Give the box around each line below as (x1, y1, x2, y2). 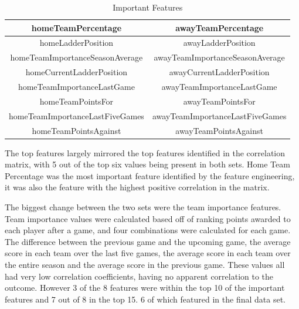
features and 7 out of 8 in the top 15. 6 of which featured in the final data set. (5, 293, 286, 305)
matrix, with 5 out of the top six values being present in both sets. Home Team (5, 158, 290, 170)
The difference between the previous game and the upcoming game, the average (5, 235, 291, 247)
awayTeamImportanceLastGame (161, 80, 277, 92)
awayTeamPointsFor (183, 95, 256, 107)
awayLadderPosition (183, 36, 256, 49)
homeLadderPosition (39, 36, 114, 49)
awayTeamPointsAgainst (175, 124, 263, 136)
